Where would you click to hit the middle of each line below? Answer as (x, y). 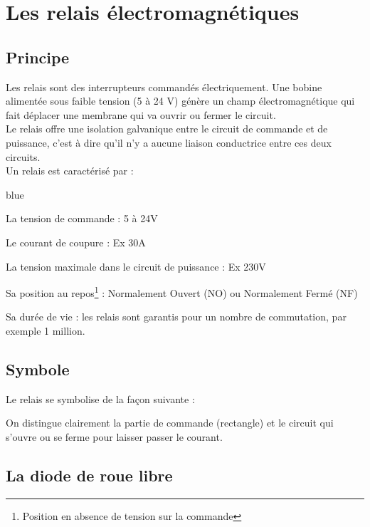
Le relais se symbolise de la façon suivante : (100, 398)
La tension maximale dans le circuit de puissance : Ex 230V (136, 266)
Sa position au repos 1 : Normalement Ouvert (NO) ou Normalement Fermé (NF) (182, 292)
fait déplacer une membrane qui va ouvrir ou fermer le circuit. (141, 114)
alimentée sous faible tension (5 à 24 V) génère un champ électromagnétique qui (180, 101)
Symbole (38, 369)
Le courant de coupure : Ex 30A (76, 242)
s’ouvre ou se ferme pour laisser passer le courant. (114, 436)
